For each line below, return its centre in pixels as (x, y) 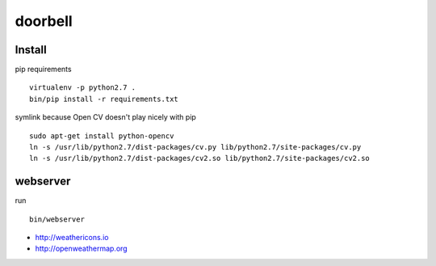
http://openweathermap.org (82, 249)
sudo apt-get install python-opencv (102, 136)
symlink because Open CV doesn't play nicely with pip (106, 117)
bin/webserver (57, 219)
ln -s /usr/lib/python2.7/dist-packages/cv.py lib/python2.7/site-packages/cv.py (195, 147)
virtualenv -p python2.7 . (83, 88)
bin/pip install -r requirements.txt (104, 99)
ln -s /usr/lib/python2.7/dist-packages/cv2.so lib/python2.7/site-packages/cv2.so (200, 158)
